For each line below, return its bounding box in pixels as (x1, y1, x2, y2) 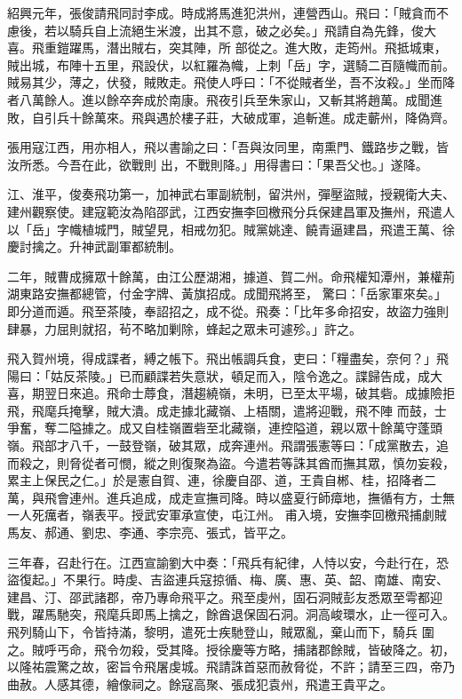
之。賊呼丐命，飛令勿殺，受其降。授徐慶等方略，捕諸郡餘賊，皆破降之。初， (7, 639, 455, 658)
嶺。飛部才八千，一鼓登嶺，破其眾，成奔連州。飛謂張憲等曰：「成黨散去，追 (7, 436, 449, 455)
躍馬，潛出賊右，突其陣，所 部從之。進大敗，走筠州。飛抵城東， (68, 38, 447, 57)
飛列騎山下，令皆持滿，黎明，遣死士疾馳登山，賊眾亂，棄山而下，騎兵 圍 (7, 623, 434, 640)
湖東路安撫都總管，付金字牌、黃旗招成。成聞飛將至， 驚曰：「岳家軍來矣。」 (7, 284, 447, 303)
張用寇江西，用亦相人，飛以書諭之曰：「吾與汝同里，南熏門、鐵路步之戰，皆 (7, 138, 449, 156)
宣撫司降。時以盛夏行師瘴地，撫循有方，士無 (193, 488, 455, 506)
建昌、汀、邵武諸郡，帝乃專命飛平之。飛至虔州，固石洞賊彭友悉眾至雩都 (7, 587, 430, 606)
